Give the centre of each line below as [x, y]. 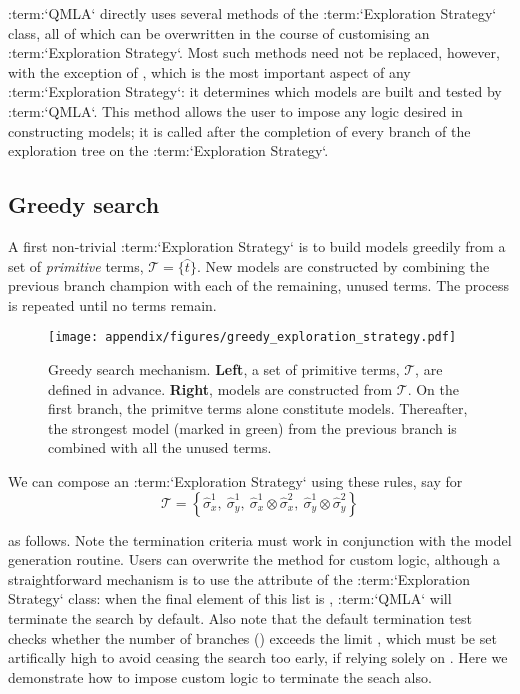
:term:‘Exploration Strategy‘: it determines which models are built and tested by [255, 91]
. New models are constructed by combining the [343, 265]
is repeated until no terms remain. [112, 304]
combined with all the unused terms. [160, 447]
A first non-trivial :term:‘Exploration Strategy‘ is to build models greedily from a [257, 245]
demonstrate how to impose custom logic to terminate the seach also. [220, 676]
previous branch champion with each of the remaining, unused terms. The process [259, 285]
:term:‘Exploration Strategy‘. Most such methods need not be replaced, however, [254, 52]
